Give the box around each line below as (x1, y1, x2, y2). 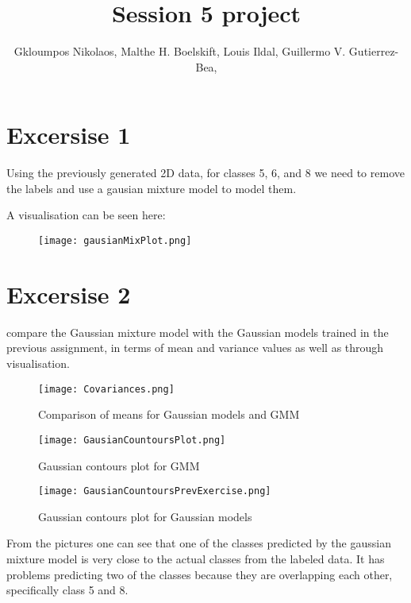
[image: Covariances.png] (38, 383, 175, 395)
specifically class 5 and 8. (6, 582, 129, 598)
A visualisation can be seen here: (6, 207, 166, 223)
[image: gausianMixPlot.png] (38, 235, 192, 247)
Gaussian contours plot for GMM (38, 457, 200, 474)
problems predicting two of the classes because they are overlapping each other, (6, 566, 393, 582)
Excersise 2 (6, 277, 131, 310)
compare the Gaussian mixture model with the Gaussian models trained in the (6, 323, 389, 340)
